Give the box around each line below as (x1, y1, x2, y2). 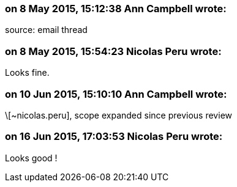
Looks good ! (5, 152, 58, 163)
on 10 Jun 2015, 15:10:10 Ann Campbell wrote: (5, 87, 227, 100)
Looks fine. (5, 67, 50, 78)
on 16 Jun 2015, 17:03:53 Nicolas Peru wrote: (5, 130, 223, 143)
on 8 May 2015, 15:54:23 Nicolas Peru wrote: (5, 45, 222, 57)
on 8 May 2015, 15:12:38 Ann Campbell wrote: (5, 2, 227, 15)
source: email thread (5, 24, 88, 35)
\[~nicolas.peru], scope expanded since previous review (5, 109, 232, 120)
